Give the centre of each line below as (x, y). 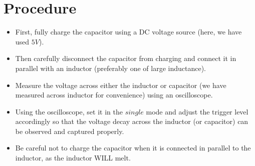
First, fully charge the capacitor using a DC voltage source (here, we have (129, 32)
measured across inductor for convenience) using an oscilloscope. (114, 95)
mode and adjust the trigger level (197, 111)
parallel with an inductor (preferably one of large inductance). (110, 68)
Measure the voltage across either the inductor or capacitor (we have (121, 85)
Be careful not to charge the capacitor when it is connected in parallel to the (133, 148)
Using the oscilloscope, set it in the (69, 111)
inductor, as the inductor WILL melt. (73, 158)
